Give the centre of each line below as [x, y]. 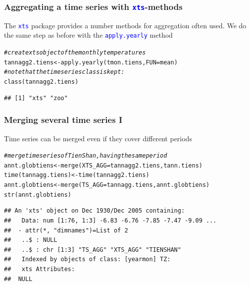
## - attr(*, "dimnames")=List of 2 [66, 230]
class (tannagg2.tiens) [41, 82]
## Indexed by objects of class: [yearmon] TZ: [87, 259]
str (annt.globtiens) [38, 195]
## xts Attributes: [40, 269]
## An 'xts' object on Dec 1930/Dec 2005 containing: [95, 211]
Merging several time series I [63, 120]
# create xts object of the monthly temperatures [75, 53]
